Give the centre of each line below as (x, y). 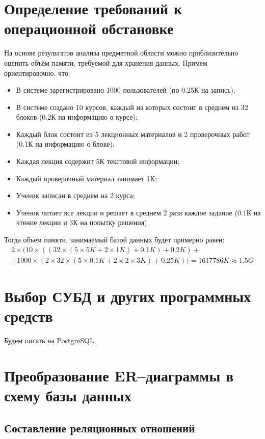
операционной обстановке (89, 28)
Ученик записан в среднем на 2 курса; (75, 195)
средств (29, 316)
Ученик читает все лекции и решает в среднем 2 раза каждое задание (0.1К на (138, 212)
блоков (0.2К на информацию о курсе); (77, 117)
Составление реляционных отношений (100, 428)
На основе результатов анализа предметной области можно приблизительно (121, 53)
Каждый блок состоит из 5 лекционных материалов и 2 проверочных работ (133, 134)
